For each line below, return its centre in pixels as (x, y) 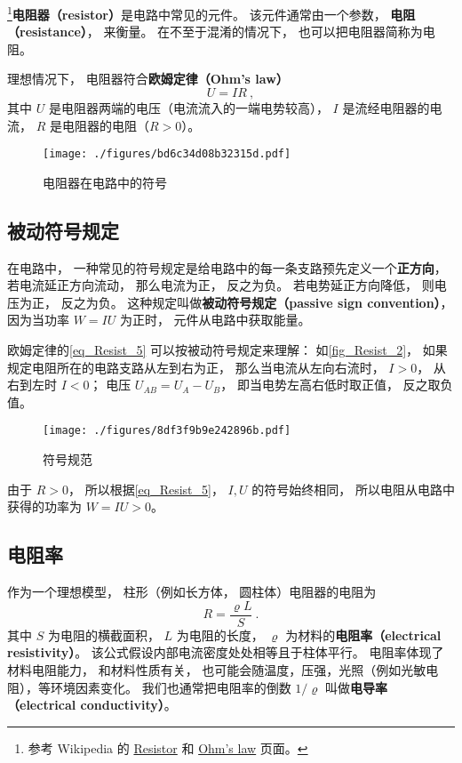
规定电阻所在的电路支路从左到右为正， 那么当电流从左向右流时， (196, 367)
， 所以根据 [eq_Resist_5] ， (146, 489)
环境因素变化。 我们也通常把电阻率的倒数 (171, 687)
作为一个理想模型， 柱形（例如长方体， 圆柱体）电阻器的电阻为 (192, 592)
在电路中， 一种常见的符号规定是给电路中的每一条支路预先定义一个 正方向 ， (227, 267)
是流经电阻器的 (386, 108)
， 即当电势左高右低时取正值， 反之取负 (337, 385)
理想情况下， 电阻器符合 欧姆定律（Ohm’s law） (148, 79)
